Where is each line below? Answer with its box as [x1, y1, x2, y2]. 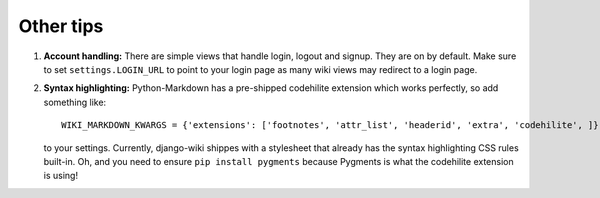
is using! [43, 170, 79, 182]
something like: [43, 96, 107, 108]
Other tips [18, 15, 104, 37]
